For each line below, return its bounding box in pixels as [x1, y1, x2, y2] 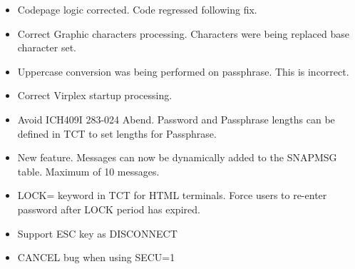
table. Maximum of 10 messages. [17, 163, 160, 178]
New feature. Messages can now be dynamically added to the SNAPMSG [17, 150, 337, 165]
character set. [17, 40, 76, 55]
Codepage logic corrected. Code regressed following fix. [17, 2, 257, 16]
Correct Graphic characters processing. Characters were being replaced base [17, 26, 349, 41]
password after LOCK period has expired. [17, 201, 200, 216]
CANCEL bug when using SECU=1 [17, 250, 175, 265]
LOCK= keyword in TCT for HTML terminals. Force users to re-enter [17, 188, 327, 203]
